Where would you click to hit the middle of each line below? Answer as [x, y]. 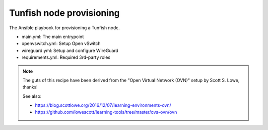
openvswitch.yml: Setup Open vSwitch [61, 43]
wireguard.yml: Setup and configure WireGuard [70, 50]
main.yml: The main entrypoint [53, 37]
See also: [32, 96]
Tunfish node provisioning [65, 13]
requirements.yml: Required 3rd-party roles [66, 57]
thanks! [30, 87]
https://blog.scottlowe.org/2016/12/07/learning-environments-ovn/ [103, 105]
